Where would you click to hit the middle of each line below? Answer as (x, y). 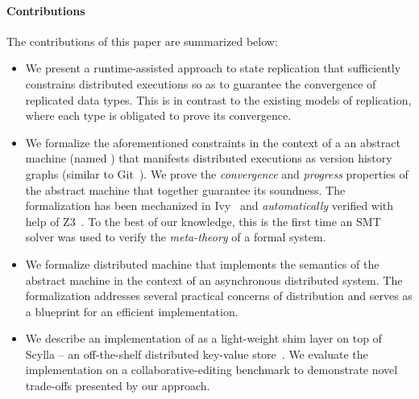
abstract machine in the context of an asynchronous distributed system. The (214, 280)
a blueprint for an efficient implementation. (132, 311)
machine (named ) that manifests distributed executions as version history (209, 158)
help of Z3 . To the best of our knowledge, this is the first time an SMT (203, 221)
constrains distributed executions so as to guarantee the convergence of (201, 83)
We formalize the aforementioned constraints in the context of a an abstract (213, 142)
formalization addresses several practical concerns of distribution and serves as (219, 296)
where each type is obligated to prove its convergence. (158, 115)
